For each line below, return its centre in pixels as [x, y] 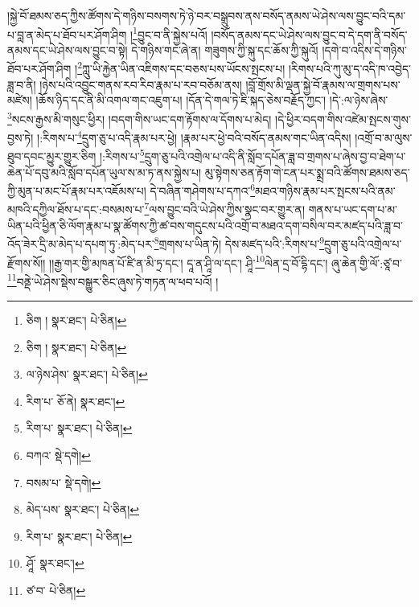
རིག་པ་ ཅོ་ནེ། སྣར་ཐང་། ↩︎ [76, 401]
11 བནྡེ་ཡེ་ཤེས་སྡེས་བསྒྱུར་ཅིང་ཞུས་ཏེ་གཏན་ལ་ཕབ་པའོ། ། [113, 280]
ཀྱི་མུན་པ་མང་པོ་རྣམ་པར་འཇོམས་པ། [77, 190]
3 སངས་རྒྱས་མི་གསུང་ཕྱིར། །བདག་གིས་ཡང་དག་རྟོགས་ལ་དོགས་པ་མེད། [140, 117]
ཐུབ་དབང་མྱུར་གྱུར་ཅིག [52, 156]
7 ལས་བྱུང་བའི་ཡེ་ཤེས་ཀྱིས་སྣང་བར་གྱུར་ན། [225, 208]
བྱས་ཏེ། [21, 137]
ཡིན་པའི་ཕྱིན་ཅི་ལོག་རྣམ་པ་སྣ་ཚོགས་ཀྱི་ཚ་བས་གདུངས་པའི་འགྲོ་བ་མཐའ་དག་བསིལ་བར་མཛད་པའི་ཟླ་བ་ [205, 225]
